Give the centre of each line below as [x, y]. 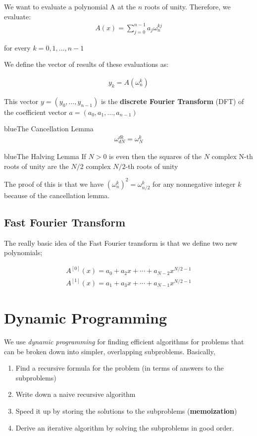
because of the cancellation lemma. [57, 195]
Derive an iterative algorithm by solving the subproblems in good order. [125, 427]
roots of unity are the [36, 166]
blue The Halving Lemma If [45, 156]
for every [17, 47]
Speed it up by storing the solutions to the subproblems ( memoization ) [126, 411]
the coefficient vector [35, 112]
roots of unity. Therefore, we [187, 6]
